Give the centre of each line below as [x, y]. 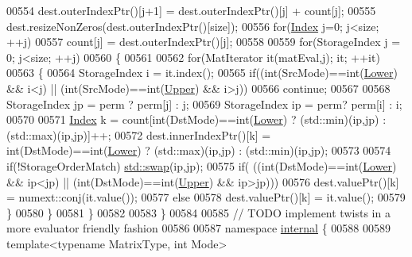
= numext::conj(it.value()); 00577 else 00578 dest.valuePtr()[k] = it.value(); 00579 [206, 197]
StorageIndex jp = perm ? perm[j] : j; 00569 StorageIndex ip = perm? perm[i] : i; [204, 104]
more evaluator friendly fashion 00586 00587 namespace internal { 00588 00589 [198, 228]
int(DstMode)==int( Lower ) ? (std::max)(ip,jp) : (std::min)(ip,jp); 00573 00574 [199, 150]
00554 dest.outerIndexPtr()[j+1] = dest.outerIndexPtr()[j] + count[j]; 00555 [191, 10]
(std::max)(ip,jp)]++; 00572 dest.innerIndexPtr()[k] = [139, 134]
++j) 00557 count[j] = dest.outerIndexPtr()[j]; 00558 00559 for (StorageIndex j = [204, 42]
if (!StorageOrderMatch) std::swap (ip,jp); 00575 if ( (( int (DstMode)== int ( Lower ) [202, 165]
